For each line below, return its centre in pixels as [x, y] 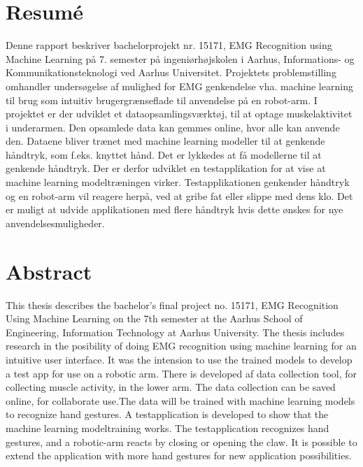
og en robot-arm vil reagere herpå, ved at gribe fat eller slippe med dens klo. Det [179, 195]
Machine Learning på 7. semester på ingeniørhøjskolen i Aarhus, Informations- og [180, 58]
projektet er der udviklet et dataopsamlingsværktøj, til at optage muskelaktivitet [179, 114]
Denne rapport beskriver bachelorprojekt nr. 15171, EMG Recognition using [169, 45]
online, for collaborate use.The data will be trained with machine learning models [180, 400]
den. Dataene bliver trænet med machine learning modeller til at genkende [165, 141]
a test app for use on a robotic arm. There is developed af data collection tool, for [181, 373]
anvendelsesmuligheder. [55, 223]
